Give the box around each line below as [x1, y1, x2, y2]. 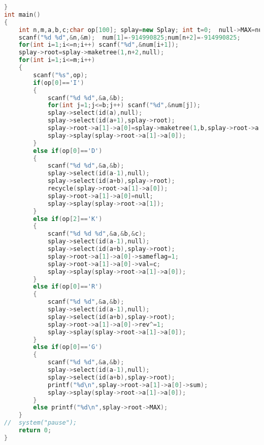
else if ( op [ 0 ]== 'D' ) [33, 147, 103, 154]
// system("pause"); [4, 419, 77, 427]
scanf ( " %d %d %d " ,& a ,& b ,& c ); [47, 230, 146, 238]
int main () [4, 11, 41, 18]
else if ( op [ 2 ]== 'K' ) [33, 215, 103, 222]
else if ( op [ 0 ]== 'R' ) [33, 283, 103, 291]
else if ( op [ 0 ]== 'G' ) [33, 343, 103, 351]
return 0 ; [18, 427, 52, 434]
